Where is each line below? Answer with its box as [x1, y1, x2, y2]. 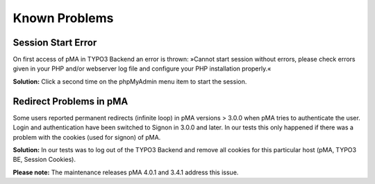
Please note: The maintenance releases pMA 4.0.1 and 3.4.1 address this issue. [12, 168, 239, 176]
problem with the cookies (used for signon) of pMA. [12, 133, 161, 141]
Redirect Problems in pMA [12, 95, 128, 107]
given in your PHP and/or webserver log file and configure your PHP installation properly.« [12, 64, 272, 73]
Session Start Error [12, 37, 97, 48]
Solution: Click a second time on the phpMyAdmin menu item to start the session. [12, 77, 247, 86]
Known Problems [12, 10, 114, 26]
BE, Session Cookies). [12, 156, 76, 164]
